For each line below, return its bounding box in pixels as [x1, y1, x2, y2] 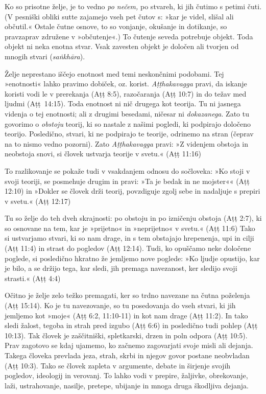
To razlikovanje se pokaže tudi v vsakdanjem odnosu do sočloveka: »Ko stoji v [5, 165, 250, 176]
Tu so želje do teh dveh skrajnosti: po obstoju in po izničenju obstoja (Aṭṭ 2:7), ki [5, 213, 262, 223]
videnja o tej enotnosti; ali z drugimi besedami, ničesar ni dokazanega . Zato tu [5, 108, 249, 119]
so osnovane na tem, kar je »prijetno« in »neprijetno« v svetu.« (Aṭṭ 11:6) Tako [5, 222, 255, 233]
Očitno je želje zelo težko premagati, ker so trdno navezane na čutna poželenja [5, 290, 250, 300]
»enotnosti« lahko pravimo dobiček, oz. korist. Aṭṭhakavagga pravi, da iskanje [5, 78, 247, 89]
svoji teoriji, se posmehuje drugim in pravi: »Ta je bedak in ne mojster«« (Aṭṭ [5, 175, 250, 186]
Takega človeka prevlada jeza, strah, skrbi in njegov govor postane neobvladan [5, 350, 250, 360]
